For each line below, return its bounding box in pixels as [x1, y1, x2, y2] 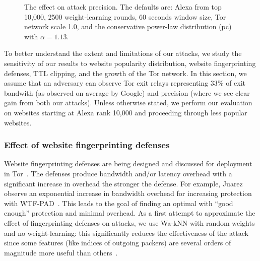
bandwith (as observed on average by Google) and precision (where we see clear [4, 87, 250, 98]
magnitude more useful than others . [4, 247, 118, 257]
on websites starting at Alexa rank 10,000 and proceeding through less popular [4, 107, 247, 117]
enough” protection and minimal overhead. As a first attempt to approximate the [4, 208, 255, 218]
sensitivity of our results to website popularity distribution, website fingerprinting [4, 57, 256, 68]
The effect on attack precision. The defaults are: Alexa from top [24, 2, 222, 12]
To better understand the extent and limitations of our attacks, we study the [4, 48, 242, 58]
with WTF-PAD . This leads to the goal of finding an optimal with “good [4, 198, 233, 208]
